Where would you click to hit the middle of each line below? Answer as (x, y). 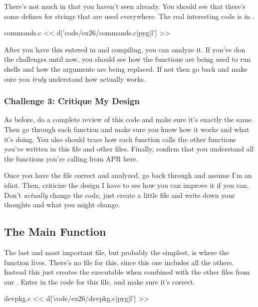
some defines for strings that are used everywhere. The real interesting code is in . (129, 16)
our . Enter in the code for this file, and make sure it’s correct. (100, 281)
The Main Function (55, 231)
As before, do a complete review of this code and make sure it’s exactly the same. (129, 119)
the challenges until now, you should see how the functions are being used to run (128, 59)
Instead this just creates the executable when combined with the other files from (127, 272)
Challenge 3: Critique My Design (72, 101)
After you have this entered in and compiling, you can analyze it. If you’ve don (125, 49)
